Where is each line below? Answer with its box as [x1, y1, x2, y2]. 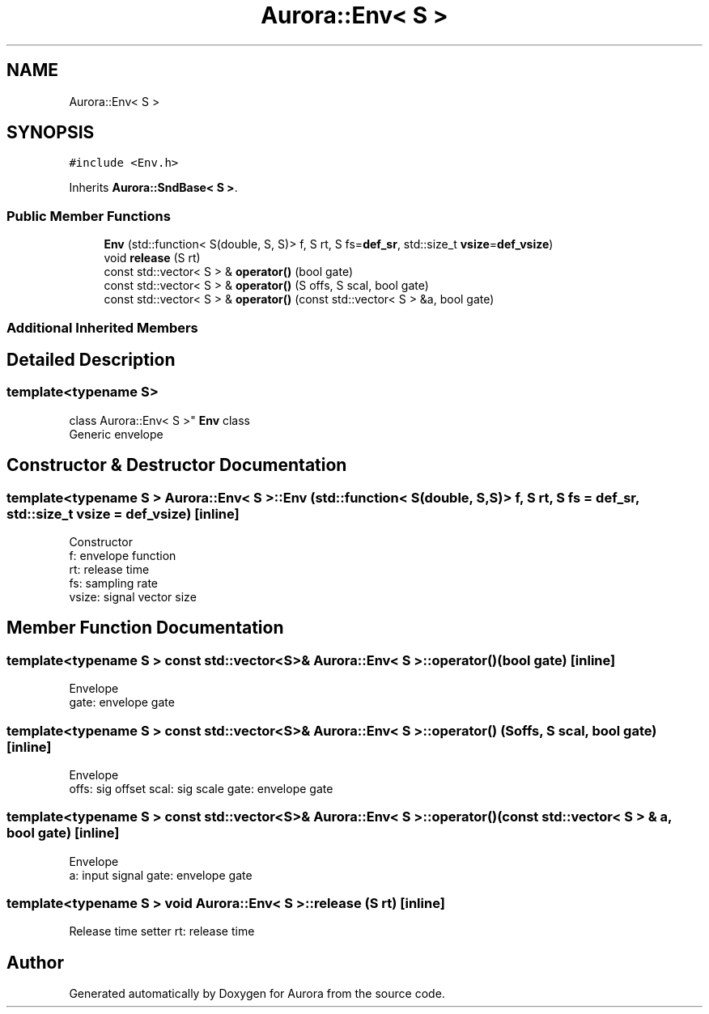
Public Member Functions [6, 207, 171, 224]
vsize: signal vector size [69, 590, 197, 604]
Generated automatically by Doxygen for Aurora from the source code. [69, 986, 445, 1001]
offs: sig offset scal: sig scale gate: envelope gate [69, 781, 333, 796]
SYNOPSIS [6, 122, 95, 143]
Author [6, 952, 64, 973]
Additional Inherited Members [6, 319, 198, 336]
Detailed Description [6, 349, 176, 370]
